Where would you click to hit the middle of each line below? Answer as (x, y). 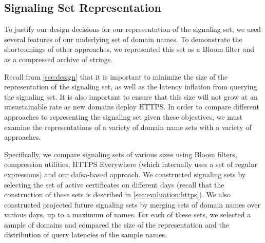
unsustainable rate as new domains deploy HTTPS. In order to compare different (132, 107)
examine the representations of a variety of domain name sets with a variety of (128, 127)
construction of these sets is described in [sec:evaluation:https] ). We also (117, 194)
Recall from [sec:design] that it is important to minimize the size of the (116, 76)
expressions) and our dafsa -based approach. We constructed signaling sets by (125, 174)
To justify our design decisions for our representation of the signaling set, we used (133, 29)
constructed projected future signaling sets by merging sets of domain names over (132, 204)
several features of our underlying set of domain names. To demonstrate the (123, 39)
